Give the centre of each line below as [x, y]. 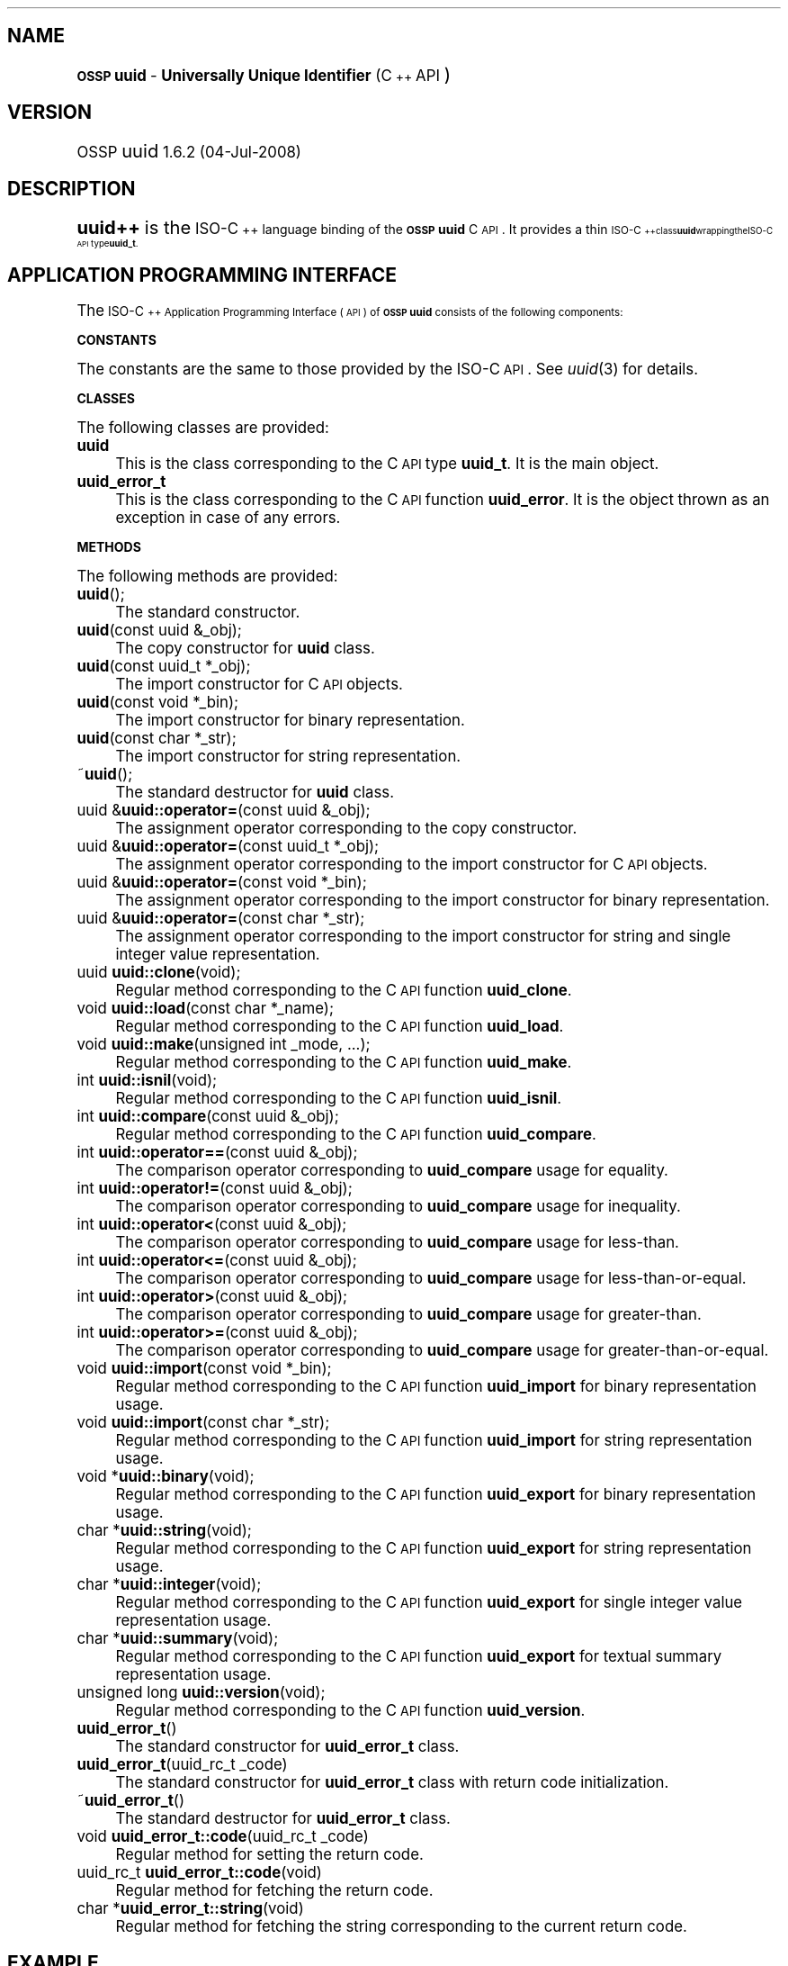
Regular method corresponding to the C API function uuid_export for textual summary [419, 1657]
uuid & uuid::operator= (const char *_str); [221, 919]
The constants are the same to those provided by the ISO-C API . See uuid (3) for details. [387, 370]
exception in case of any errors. [228, 518]
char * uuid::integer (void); [169, 1585]
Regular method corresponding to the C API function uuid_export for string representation [434, 1549]
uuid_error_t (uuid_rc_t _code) [182, 1765]
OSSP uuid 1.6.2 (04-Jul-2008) [189, 150]
